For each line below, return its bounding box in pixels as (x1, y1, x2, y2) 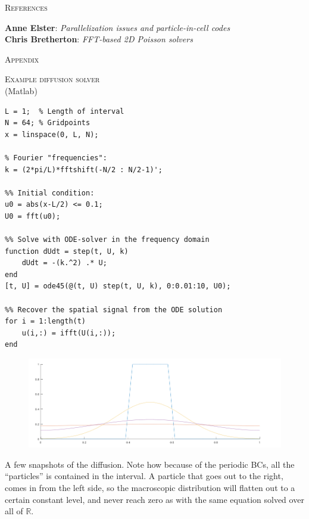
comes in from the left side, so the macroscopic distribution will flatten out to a (5, 481, 295, 493)
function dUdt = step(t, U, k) (5, 247, 129, 256)
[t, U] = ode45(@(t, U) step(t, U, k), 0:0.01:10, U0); (5, 282, 231, 291)
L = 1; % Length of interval (5, 107, 124, 116)
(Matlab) (5, 84, 38, 97)
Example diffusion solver (5, 73, 100, 85)
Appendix (5, 52, 39, 65)
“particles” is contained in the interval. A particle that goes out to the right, (5, 470, 283, 482)
